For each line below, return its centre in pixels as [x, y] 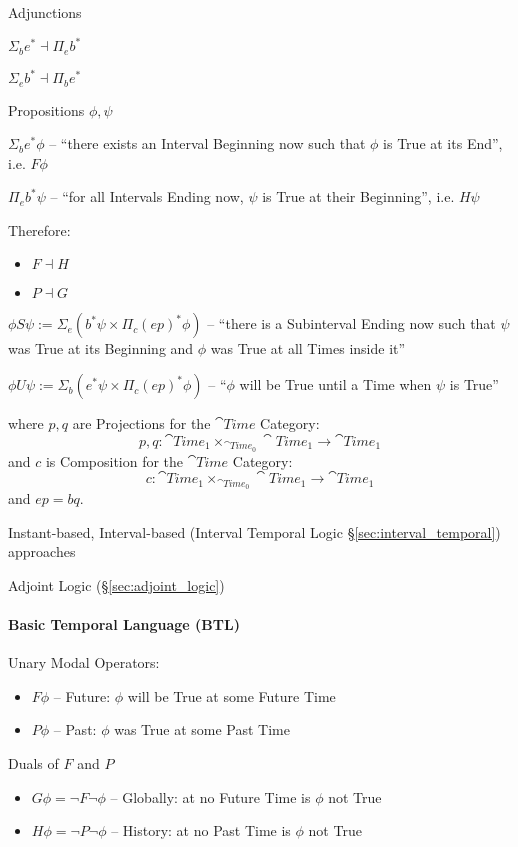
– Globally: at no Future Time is [210, 796]
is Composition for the [114, 460]
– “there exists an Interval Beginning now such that [207, 143]
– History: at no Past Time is [201, 830]
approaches [42, 551]
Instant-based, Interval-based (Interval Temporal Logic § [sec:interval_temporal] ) [254, 531]
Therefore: [39, 229]
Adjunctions [45, 12]
